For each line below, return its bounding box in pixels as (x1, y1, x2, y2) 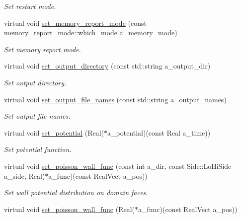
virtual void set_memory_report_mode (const (4, 17, 147, 28)
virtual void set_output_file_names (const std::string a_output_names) (4, 94, 227, 104)
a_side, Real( (4, 170, 45, 181)
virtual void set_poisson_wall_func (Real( (4, 204, 135, 214)
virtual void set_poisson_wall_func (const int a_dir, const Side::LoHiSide (4, 160, 232, 171)
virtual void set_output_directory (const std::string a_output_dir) (4, 61, 211, 71)
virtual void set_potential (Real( (4, 127, 104, 138)
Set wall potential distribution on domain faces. (4, 187, 148, 198)
